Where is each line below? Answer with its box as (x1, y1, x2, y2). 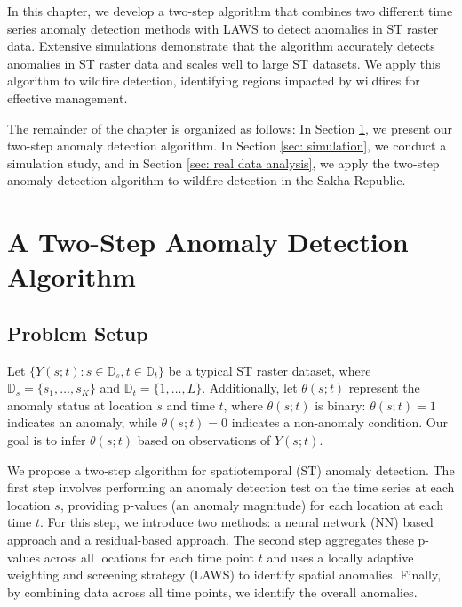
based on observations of (137, 431, 271, 449)
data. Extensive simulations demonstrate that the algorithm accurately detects (7, 36, 435, 55)
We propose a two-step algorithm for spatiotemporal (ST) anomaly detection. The (7, 460, 455, 479)
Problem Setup (7, 319, 148, 346)
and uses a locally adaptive (267, 547, 414, 566)
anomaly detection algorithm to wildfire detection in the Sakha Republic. (7, 171, 406, 190)
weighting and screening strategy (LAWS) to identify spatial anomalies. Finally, (7, 565, 442, 584)
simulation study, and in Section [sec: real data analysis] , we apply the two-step (7, 153, 440, 172)
